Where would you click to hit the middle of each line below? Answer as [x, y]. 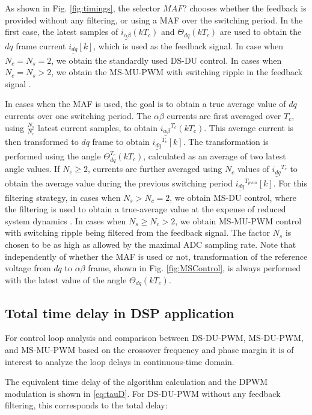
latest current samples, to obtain [98, 127]
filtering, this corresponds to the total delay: [86, 405]
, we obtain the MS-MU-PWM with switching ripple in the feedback [177, 72]
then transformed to [42, 142]
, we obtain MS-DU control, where [233, 197]
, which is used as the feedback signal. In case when [188, 45]
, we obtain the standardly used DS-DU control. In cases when [167, 60]
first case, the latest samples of [62, 32]
